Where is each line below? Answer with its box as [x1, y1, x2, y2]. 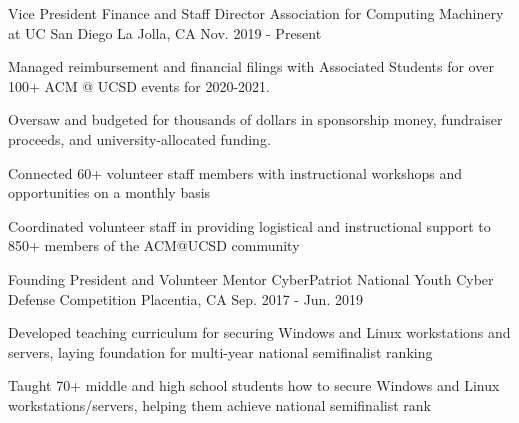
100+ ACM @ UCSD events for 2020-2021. [8, 75, 271, 96]
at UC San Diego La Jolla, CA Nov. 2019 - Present [8, 22, 322, 43]
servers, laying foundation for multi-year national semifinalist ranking [8, 341, 433, 362]
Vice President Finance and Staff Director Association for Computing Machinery [8, 3, 504, 23]
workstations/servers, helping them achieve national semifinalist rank [8, 394, 431, 415]
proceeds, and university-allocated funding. [8, 128, 271, 149]
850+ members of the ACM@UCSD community [8, 235, 300, 256]
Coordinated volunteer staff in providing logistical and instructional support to [8, 215, 491, 236]
